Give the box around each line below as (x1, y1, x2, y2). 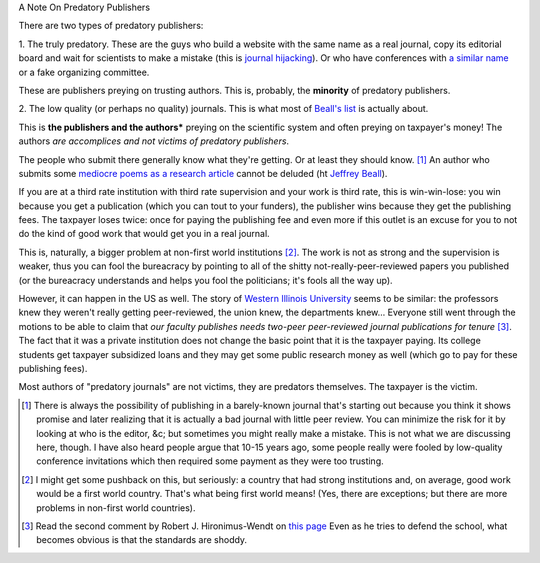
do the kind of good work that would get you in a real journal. (18, 228, 270, 240)
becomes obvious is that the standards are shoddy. (36, 534, 248, 546)
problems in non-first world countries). (36, 501, 196, 514)
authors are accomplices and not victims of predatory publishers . (18, 135, 290, 147)
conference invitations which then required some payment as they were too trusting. (36, 455, 384, 467)
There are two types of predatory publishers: (18, 20, 204, 32)
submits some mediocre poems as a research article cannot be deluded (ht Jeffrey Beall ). (18, 167, 388, 179)
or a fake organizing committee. (18, 66, 150, 78)
